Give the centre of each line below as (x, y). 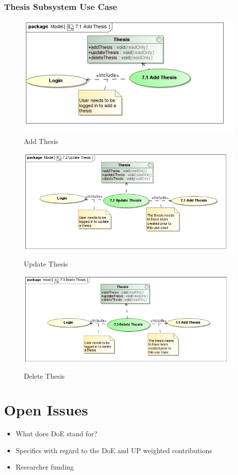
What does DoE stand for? (57, 434)
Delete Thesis (44, 375)
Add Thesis (41, 141)
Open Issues (46, 410)
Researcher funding (45, 467)
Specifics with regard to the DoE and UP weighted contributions (114, 450)
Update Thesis (46, 263)
